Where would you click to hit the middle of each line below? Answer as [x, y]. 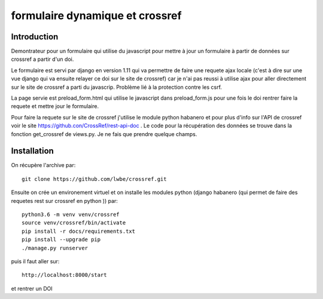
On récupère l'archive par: [43, 165]
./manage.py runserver [55, 248]
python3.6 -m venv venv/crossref [71, 215]
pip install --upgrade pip [61, 240]
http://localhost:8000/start [64, 275]
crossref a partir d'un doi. [42, 59]
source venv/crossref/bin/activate [74, 223]
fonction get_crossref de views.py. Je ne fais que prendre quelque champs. [104, 134]
